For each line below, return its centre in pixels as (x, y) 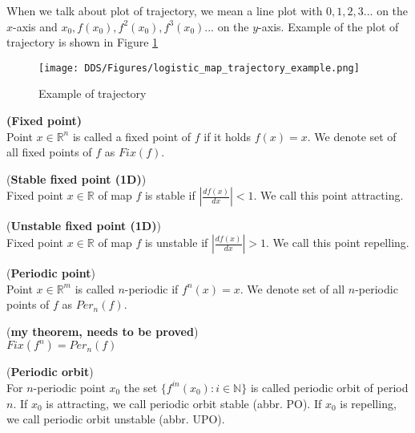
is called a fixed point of (132, 136)
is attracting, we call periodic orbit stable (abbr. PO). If (184, 403)
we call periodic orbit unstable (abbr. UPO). (116, 419)
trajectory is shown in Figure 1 (83, 42)
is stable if (170, 195)
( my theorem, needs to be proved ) (103, 331)
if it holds (228, 136)
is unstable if (176, 242)
